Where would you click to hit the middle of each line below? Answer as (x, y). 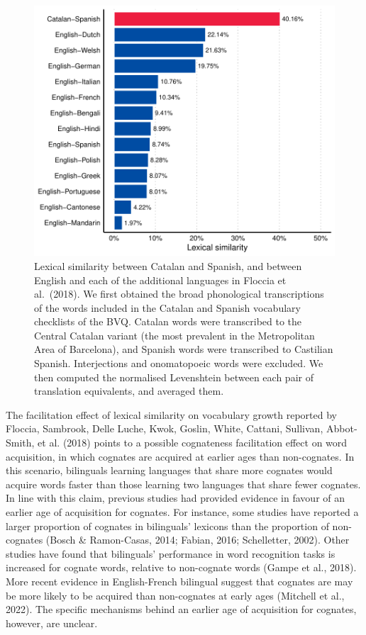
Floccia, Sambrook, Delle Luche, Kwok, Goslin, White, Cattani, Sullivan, (165, 428)
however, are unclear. (52, 623)
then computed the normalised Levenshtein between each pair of (174, 377)
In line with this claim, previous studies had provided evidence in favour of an (176, 498)
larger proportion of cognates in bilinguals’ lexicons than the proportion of (167, 526)
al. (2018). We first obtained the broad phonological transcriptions (179, 294)
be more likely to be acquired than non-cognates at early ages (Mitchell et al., (175, 595)
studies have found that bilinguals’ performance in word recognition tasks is (171, 553)
